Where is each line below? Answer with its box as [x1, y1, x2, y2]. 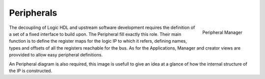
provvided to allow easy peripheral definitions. [9, 52, 103, 58]
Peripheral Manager [202, 29, 242, 35]
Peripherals [9, 7, 57, 18]
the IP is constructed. [9, 68, 53, 74]
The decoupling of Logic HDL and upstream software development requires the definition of [9, 25, 195, 30]
